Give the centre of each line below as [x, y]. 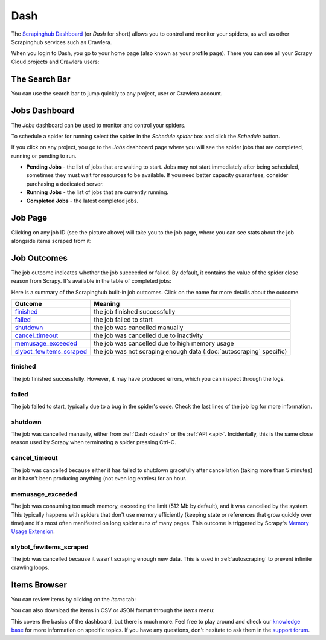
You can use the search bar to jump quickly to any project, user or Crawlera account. [117, 93]
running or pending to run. [44, 156]
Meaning [107, 304]
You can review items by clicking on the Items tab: [73, 599]
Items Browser [39, 585]
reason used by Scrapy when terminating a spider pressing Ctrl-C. [94, 442]
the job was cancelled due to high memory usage [164, 343]
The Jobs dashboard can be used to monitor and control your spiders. [98, 125]
